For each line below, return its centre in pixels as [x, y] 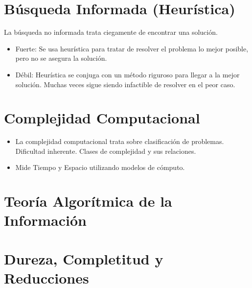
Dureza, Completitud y [84, 258]
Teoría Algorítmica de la [88, 201]
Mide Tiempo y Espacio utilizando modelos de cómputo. [100, 167]
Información [46, 220]
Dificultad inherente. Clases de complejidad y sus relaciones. [106, 151]
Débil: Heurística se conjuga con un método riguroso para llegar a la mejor [127, 74]
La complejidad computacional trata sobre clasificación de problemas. [120, 141]
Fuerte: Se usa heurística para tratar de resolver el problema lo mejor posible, [132, 48]
